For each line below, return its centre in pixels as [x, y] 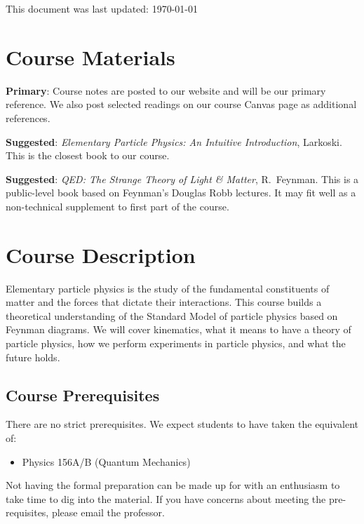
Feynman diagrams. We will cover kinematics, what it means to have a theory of [178, 329]
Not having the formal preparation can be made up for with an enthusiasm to [173, 485]
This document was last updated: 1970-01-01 [102, 8]
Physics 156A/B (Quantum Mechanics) [106, 461]
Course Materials [90, 56]
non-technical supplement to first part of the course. [117, 206]
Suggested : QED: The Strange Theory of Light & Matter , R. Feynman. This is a [182, 179]
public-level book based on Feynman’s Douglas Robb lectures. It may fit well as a [181, 193]
